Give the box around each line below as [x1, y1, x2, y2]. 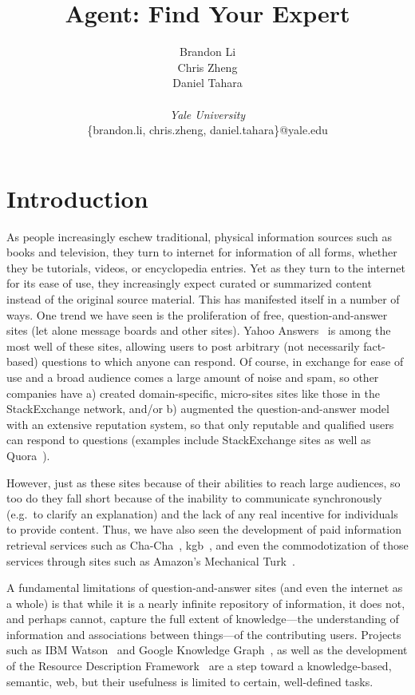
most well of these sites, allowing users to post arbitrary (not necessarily [6, 337, 360, 354]
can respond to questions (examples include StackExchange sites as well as [6, 431, 371, 448]
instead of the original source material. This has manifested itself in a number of [6, 291, 400, 307]
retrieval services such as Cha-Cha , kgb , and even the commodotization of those [6, 536, 409, 553]
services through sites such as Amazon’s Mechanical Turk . [6, 552, 295, 569]
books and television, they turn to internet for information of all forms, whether [6, 244, 397, 260]
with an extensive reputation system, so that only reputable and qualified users [6, 415, 394, 432]
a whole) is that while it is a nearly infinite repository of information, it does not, [6, 594, 405, 611]
